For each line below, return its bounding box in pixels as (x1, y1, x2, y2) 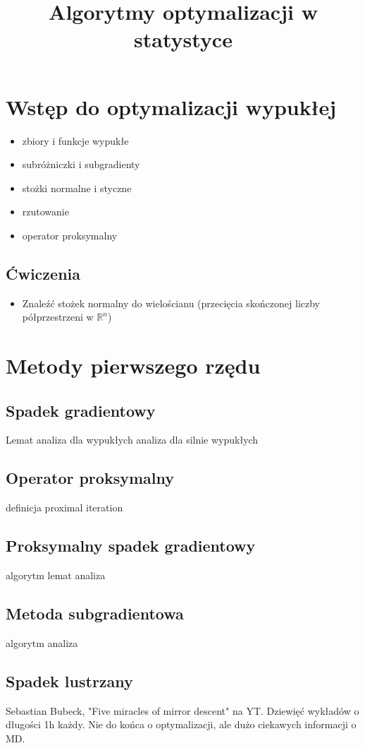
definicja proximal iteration (6, 500, 123, 515)
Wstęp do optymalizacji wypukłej (6, 92, 337, 121)
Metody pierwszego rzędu (6, 351, 261, 380)
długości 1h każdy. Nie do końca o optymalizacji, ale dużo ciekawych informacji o (6, 717, 357, 732)
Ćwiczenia (6, 262, 80, 284)
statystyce (134, 25, 233, 54)
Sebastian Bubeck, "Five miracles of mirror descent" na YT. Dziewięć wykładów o (6, 703, 359, 718)
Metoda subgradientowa (6, 602, 184, 624)
